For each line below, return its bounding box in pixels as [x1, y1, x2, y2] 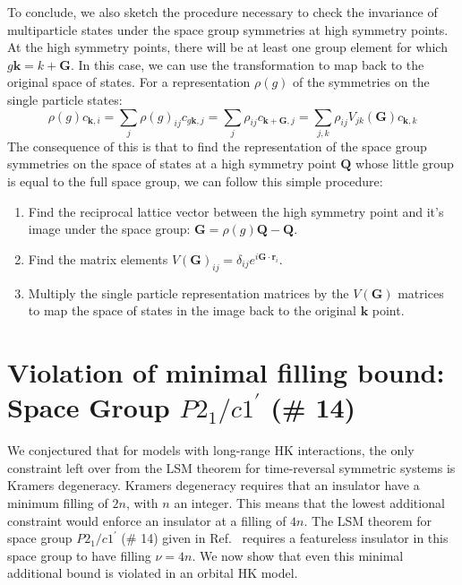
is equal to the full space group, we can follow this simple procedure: [7, 172, 383, 191]
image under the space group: [28, 219, 191, 238]
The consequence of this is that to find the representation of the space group [7, 136, 427, 155]
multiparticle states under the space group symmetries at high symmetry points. [7, 20, 449, 39]
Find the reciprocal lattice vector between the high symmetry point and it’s [28, 202, 444, 220]
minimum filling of [7, 493, 108, 512]
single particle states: [7, 90, 123, 108]
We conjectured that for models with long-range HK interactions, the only [7, 441, 415, 460]
